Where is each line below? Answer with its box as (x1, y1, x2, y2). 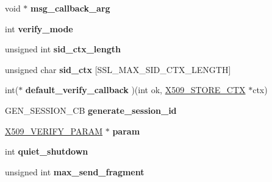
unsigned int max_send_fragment (5, 165, 145, 178)
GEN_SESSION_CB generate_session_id (5, 103, 177, 116)
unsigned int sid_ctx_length (5, 43, 121, 55)
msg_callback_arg (30, 2, 110, 14)
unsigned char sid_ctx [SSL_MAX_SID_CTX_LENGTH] (5, 63, 231, 75)
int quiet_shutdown (5, 145, 88, 158)
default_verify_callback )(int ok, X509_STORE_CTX (25, 83, 246, 96)
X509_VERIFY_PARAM (5, 124, 103, 137)
